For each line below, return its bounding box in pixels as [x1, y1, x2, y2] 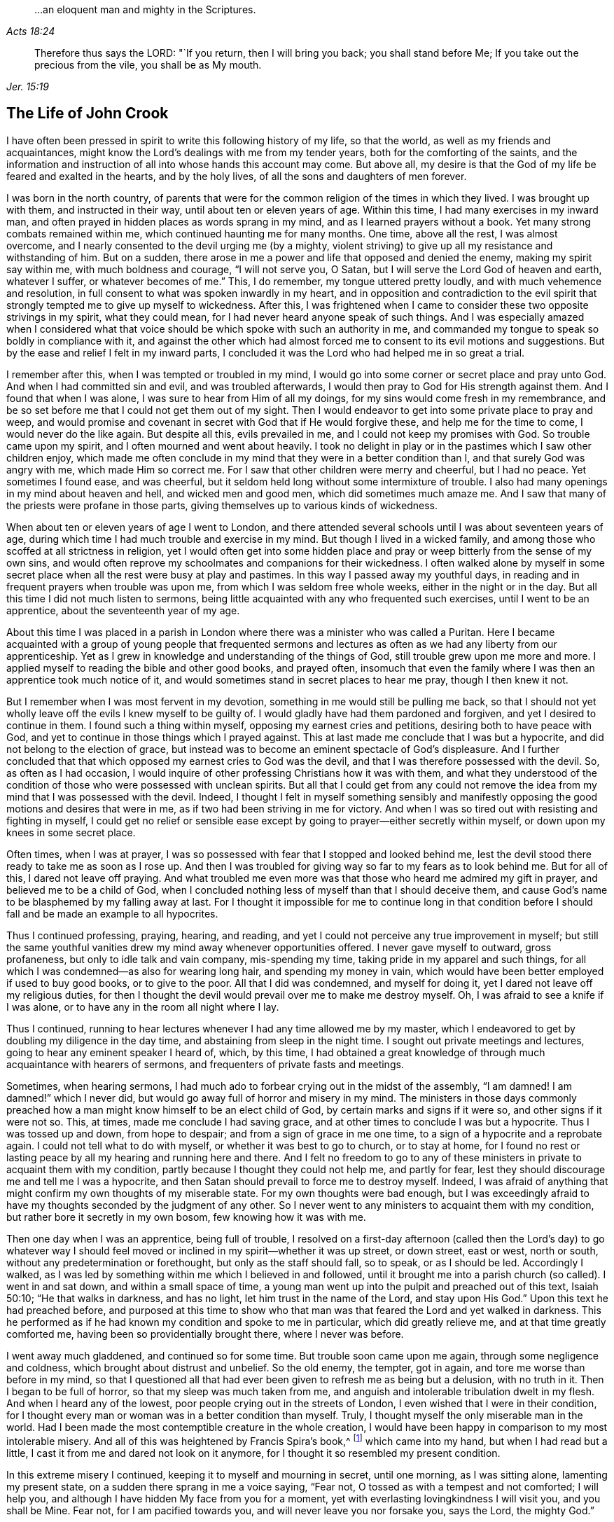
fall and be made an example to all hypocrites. [6, 907, 218, 920]
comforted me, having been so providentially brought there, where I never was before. [6, 1327, 404, 1340]
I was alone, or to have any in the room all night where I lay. [6, 1000, 279, 1013]
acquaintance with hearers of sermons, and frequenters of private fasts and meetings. [6, 1058, 404, 1070]
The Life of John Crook [6, 104, 169, 123]
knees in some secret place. [6, 826, 136, 838]
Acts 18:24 [6, 25, 55, 37]
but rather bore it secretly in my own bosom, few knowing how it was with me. [6, 1210, 366, 1223]
